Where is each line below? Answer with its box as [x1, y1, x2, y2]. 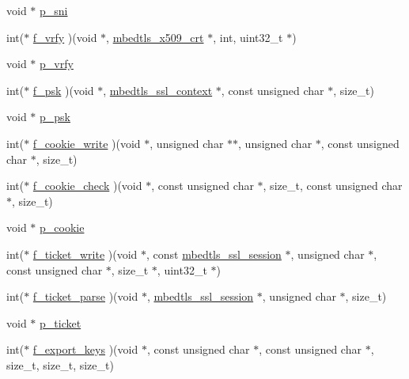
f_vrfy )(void [32, 28, 97, 45]
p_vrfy [40, 55, 74, 72]
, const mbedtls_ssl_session [146, 245, 282, 262]
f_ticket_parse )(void [32, 288, 138, 305]
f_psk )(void [32, 81, 94, 98]
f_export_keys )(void [32, 341, 138, 358]
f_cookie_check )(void [32, 177, 142, 194]
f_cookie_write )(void [32, 135, 141, 151]
